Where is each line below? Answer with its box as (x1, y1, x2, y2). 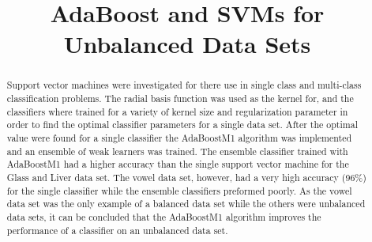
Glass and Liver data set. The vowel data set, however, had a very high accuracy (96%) (6, 170, 366, 183)
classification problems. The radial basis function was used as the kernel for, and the (6, 92, 354, 105)
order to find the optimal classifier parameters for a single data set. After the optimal (6, 118, 358, 131)
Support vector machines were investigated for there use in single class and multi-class (6, 78, 362, 92)
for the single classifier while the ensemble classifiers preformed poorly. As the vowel (6, 183, 352, 197)
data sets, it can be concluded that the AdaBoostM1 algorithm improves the (6, 210, 321, 223)
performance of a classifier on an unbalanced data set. (6, 223, 228, 236)
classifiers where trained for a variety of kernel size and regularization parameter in (6, 104, 348, 118)
